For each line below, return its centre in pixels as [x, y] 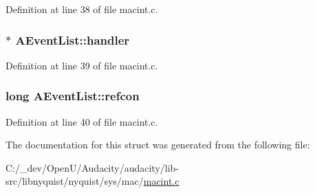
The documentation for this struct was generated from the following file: [158, 145]
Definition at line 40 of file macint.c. [82, 121]
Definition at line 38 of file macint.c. [82, 9]
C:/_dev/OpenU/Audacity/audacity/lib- [93, 167]
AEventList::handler [73, 39]
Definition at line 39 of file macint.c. [82, 65]
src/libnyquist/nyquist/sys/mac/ [75, 181]
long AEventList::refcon [73, 96]
